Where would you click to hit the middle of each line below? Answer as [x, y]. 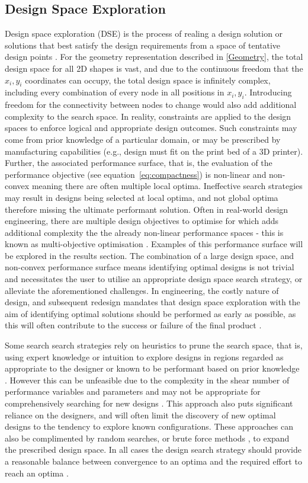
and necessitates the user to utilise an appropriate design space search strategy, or [154, 279]
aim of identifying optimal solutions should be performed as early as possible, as [150, 313]
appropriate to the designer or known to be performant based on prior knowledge [152, 368]
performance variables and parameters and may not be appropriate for [133, 391]
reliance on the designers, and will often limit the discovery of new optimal [140, 415]
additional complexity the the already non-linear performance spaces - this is [144, 232]
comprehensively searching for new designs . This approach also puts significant [149, 403]
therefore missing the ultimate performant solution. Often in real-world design [147, 209]
